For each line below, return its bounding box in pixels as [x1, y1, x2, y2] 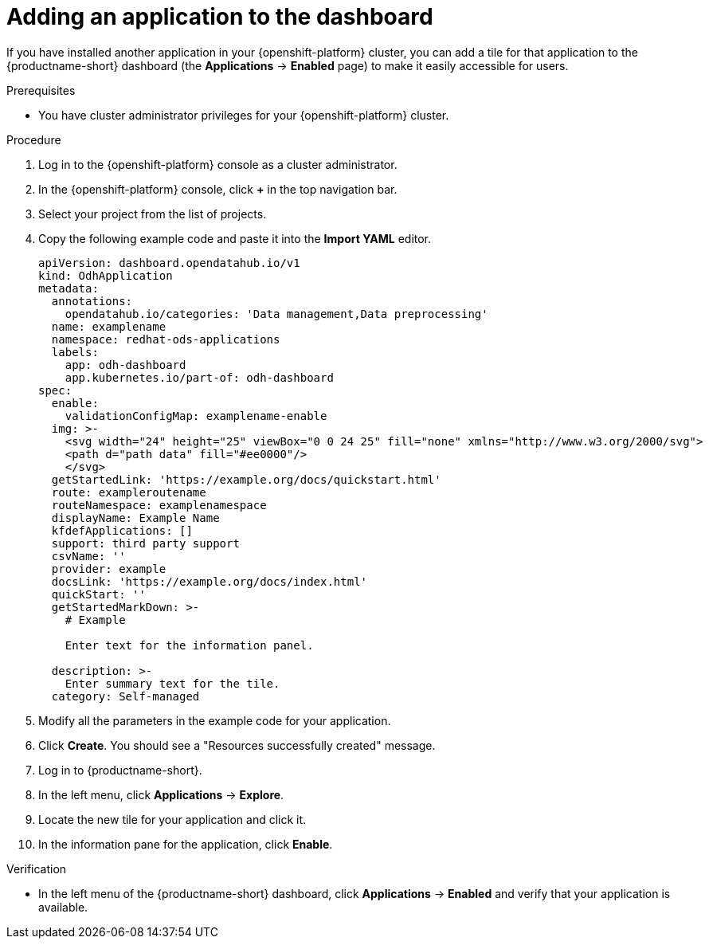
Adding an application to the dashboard [6, 3, 433, 30]
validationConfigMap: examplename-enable [65, 409, 327, 422]
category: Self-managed [51, 689, 200, 703]
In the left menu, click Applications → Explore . [38, 787, 284, 802]
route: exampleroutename [51, 485, 206, 499]
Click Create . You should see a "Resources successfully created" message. [38, 738, 436, 752]
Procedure [6, 132, 61, 147]
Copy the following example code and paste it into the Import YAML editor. [38, 231, 432, 245]
